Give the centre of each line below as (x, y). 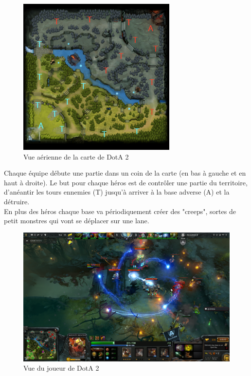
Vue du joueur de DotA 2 (61, 368)
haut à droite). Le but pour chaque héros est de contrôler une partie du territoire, (126, 182)
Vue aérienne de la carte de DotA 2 (76, 156)
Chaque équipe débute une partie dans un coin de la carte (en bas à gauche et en (125, 173)
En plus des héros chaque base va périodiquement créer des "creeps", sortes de (120, 211)
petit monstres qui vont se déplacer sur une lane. (77, 221)
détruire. (17, 201)
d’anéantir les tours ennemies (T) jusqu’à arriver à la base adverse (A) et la (117, 192)
